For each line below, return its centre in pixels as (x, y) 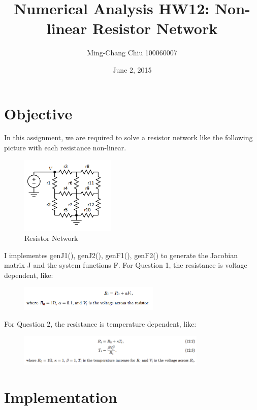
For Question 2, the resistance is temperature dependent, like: (100, 324)
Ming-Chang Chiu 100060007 (132, 53)
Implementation (61, 397)
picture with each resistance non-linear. (65, 148)
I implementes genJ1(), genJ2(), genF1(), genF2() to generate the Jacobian (121, 255)
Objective (38, 113)
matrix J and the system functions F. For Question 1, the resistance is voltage (126, 265)
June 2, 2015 (132, 69)
